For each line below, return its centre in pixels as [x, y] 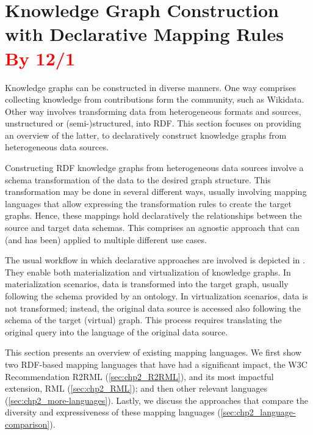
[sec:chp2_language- [258, 412]
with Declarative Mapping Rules [144, 34]
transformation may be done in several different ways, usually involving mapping [156, 192]
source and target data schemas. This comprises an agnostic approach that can [152, 228]
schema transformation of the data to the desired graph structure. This [138, 179]
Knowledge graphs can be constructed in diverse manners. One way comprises [151, 87]
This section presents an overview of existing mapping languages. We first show [153, 352]
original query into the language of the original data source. [117, 331]
